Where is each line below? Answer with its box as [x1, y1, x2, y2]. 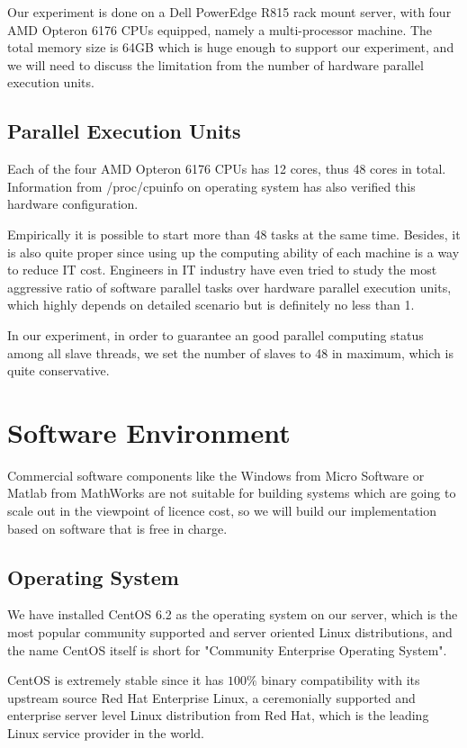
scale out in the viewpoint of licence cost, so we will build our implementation [7, 501, 437, 520]
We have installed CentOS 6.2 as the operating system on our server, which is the [7, 605, 458, 624]
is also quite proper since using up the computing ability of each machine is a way [7, 242, 460, 261]
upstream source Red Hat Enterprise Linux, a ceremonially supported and [7, 688, 416, 707]
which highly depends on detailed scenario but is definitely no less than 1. [7, 295, 415, 314]
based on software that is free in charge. [7, 518, 228, 537]
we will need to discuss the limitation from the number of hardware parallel [7, 55, 424, 74]
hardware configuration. [7, 194, 139, 213]
